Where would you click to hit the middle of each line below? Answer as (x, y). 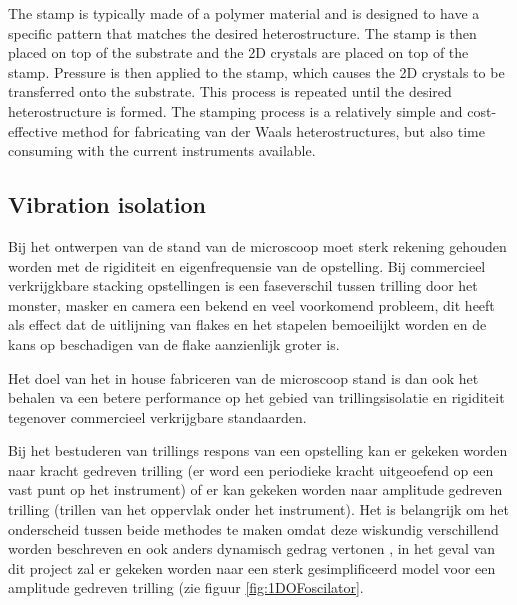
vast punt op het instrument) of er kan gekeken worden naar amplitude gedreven (255, 489)
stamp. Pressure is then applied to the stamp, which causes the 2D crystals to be (256, 71)
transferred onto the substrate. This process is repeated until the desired (230, 91)
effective (33, 130)
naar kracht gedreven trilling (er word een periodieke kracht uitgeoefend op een (251, 469)
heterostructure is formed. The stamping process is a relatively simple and (235, 110)
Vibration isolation (107, 204)
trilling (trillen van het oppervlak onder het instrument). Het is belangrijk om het (258, 509)
